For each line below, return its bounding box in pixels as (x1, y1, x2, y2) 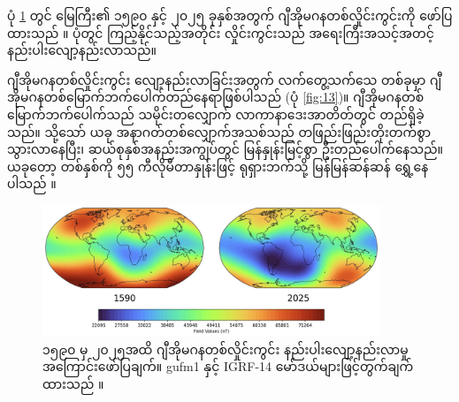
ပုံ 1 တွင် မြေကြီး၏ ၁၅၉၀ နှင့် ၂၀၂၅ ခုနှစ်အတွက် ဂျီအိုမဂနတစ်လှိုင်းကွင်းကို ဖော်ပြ (7, 6, 453, 24)
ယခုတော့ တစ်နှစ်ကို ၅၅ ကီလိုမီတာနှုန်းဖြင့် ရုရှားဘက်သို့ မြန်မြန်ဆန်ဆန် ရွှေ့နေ (7, 156, 429, 175)
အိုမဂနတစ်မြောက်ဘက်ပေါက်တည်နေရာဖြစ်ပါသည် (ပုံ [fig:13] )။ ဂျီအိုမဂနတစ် (7, 87, 425, 106)
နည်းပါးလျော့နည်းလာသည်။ (7, 41, 157, 59)
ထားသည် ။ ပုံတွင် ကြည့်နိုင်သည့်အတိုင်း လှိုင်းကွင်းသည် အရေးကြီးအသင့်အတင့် (7, 23, 434, 42)
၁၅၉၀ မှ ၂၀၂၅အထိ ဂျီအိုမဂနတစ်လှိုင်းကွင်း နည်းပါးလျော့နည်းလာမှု (42, 339, 409, 358)
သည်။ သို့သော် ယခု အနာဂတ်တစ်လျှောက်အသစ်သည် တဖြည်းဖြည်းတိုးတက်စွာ (7, 122, 432, 140)
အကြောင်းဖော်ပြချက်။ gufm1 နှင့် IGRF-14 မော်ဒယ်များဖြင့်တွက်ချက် (42, 357, 414, 375)
